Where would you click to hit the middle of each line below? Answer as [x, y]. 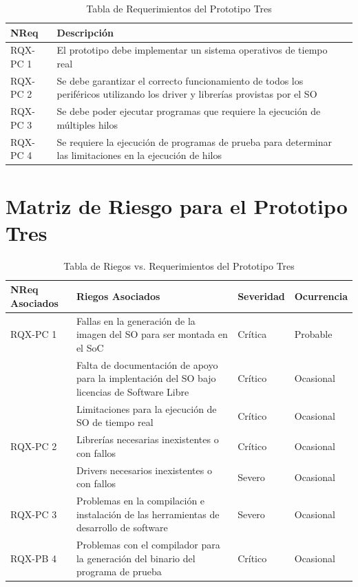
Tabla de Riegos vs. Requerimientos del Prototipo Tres [179, 265]
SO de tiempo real [115, 422]
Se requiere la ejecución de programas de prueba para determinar [194, 141]
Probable [313, 334]
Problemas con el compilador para [148, 545]
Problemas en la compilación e [140, 501]
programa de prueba [119, 572]
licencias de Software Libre [133, 392]
